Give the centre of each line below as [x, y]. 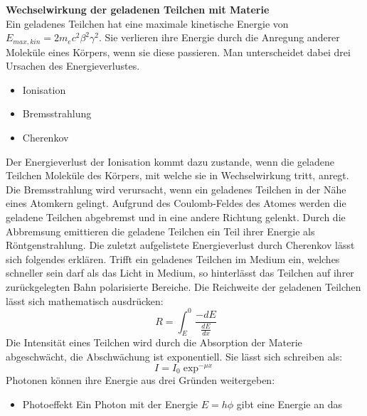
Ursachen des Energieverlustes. [73, 66]
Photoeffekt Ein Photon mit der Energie [110, 404]
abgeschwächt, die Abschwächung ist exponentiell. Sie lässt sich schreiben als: [174, 357]
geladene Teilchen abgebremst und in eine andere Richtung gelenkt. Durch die [176, 217]
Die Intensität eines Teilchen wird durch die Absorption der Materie [154, 342]
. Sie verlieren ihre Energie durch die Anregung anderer [219, 37]
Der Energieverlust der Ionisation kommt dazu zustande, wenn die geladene [170, 161]
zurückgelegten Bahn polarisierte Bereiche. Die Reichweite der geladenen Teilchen [183, 286]
